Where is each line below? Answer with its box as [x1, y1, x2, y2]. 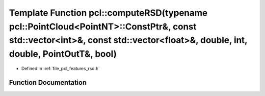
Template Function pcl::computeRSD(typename [9, 7, 208, 18]
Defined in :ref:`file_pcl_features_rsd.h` [21, 65, 100, 71]
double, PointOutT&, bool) [9, 48, 117, 60]
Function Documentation [9, 78, 87, 87]
